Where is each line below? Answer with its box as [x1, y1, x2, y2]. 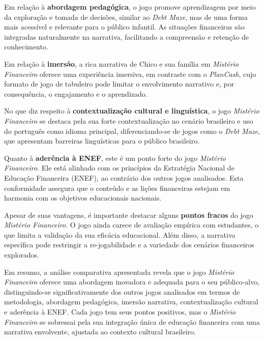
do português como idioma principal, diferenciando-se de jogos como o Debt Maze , [4, 125, 260, 136]
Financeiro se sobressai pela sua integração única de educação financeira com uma [4, 316, 260, 327]
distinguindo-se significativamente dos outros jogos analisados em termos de [4, 286, 240, 297]
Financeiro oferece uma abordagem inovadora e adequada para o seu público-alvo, [4, 276, 260, 287]
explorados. [4, 249, 39, 260]
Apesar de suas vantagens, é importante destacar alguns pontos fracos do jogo [4, 209, 253, 220]
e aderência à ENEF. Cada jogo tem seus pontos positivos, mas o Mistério [4, 306, 236, 317]
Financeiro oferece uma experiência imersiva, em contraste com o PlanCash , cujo [4, 68, 256, 79]
